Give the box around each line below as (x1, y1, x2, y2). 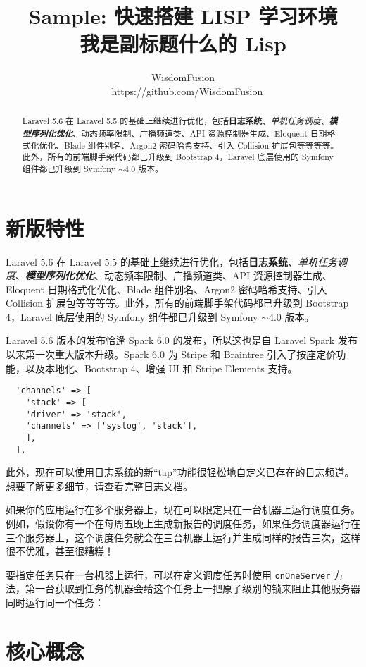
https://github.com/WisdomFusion (111, 83, 263, 98)
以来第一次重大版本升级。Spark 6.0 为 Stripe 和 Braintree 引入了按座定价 (6, 347, 336, 362)
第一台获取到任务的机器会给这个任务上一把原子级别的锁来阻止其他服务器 (25, 581, 360, 596)
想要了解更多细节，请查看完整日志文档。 (6, 478, 193, 493)
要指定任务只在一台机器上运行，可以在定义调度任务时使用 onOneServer (6, 567, 331, 582)
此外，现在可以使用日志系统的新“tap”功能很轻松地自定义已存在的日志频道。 (6, 465, 355, 479)
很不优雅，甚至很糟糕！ (6, 544, 114, 558)
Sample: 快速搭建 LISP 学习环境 (28, 1, 338, 30)
